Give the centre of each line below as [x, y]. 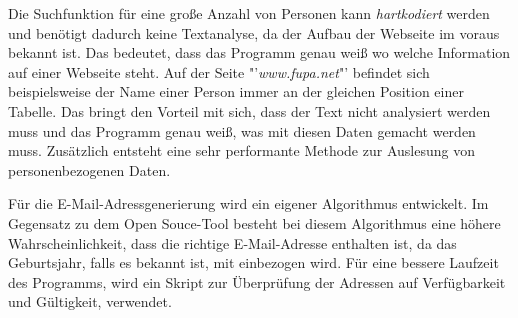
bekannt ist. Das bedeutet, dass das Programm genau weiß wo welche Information [259, 52]
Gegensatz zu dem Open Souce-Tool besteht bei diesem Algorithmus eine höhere [254, 222]
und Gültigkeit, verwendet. [90, 301]
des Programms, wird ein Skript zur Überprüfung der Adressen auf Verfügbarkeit [257, 281]
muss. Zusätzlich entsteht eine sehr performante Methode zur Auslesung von [241, 150]
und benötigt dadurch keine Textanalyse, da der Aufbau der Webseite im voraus [254, 32]
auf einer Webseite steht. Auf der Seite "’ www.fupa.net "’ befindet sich [219, 71]
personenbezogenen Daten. [89, 169]
